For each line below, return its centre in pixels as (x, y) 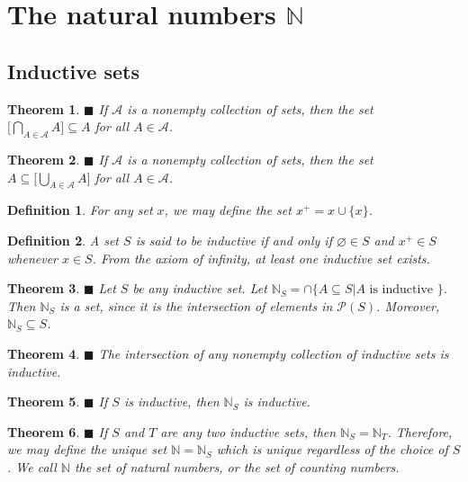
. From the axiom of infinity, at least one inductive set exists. (261, 258)
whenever (32, 258)
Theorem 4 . (44, 353)
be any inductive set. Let (200, 288)
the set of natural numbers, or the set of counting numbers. (237, 466)
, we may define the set (228, 210)
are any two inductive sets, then (248, 431)
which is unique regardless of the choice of (332, 449)
